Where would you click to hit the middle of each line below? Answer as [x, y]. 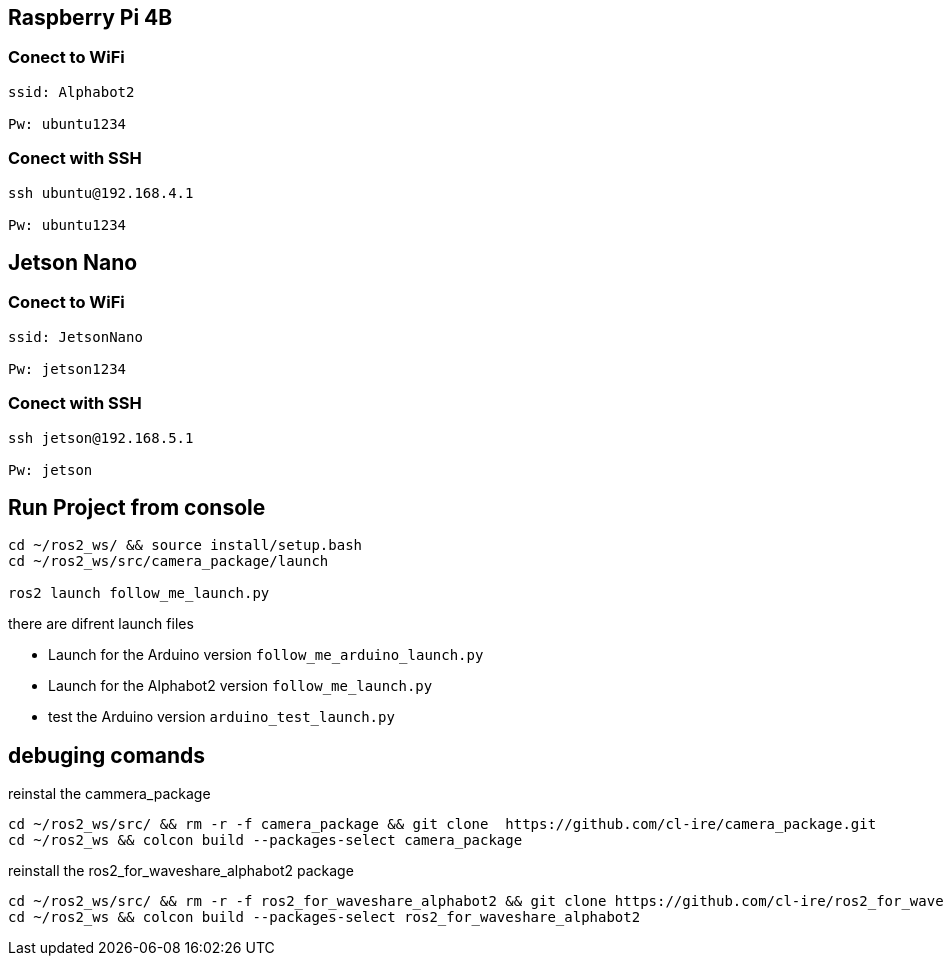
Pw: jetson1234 [67, 368]
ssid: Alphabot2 [71, 91]
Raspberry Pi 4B [90, 17]
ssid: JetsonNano [75, 336]
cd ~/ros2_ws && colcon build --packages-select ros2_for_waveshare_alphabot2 [324, 917]
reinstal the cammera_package [109, 794]
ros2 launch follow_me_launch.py [139, 593]
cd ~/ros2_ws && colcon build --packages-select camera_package [265, 840]
